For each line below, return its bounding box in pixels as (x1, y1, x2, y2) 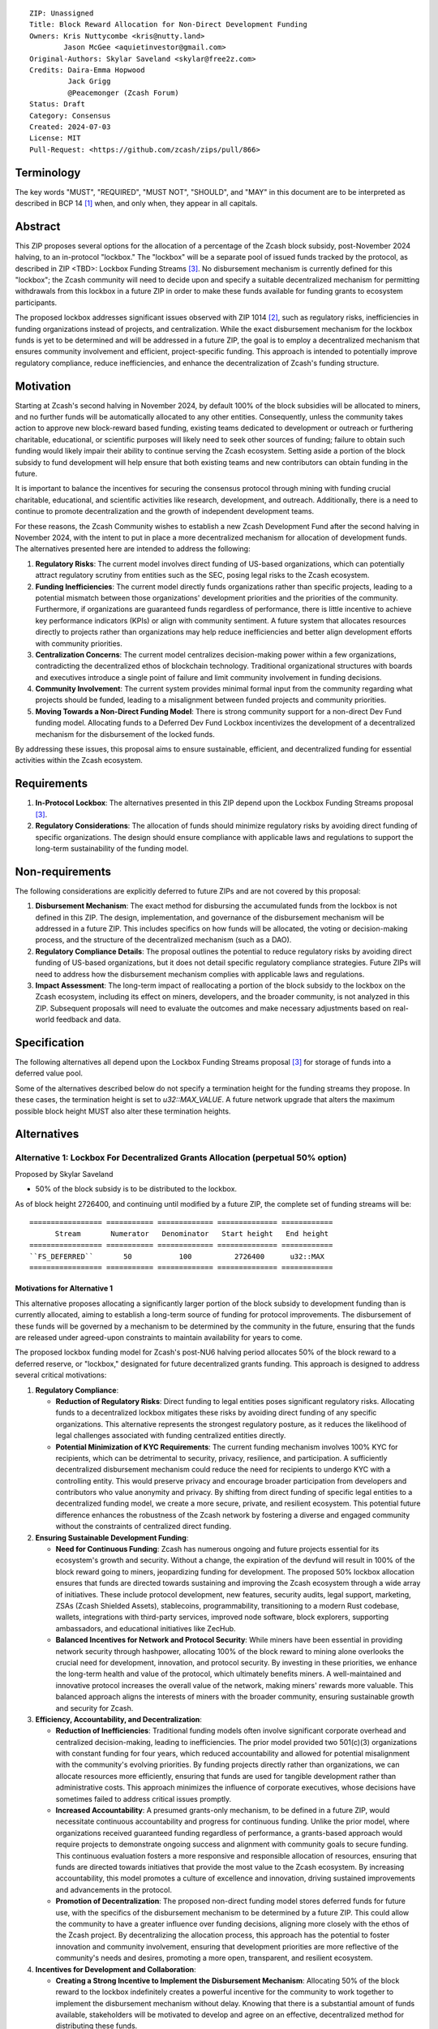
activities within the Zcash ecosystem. (15, 756, 144, 765)
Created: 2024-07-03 (29, 122, 111, 131)
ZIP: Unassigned (29, 9, 94, 18)
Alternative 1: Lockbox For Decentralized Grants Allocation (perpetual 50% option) (15, 1152, 347, 1164)
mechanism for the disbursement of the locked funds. (35, 729, 215, 739)
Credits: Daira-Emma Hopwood (29, 65, 145, 75)
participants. (15, 297, 58, 308)
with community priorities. (35, 638, 123, 648)
